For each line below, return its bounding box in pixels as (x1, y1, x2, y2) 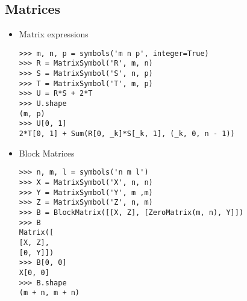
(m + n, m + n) (19, 288, 80, 297)
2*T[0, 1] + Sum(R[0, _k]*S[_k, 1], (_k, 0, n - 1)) (19, 129, 235, 138)
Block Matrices (19, 146, 75, 159)
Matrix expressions (19, 28, 89, 40)
